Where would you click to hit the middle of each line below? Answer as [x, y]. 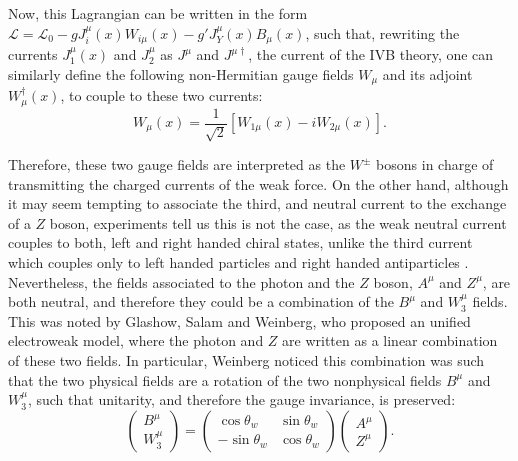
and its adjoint [427, 73]
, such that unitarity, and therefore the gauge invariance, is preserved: [241, 399]
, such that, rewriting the [382, 32]
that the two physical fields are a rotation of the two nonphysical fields [225, 379]
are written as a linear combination [390, 340]
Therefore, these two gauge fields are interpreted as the [177, 164]
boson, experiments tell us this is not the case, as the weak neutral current [278, 222]
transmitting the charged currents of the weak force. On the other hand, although [258, 183]
